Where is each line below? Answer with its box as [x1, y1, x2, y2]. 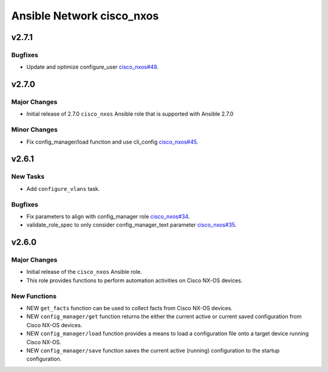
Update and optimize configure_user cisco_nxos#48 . [26, 64, 159, 71]
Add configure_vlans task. [26, 185, 100, 192]
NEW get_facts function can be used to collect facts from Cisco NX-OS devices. [26, 304, 233, 311]
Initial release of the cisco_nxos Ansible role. [26, 268, 142, 276]
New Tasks [11, 173, 45, 181]
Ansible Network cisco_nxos [11, 9, 159, 22]
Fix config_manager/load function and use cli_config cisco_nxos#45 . [26, 138, 199, 145]
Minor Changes [11, 125, 58, 134]
